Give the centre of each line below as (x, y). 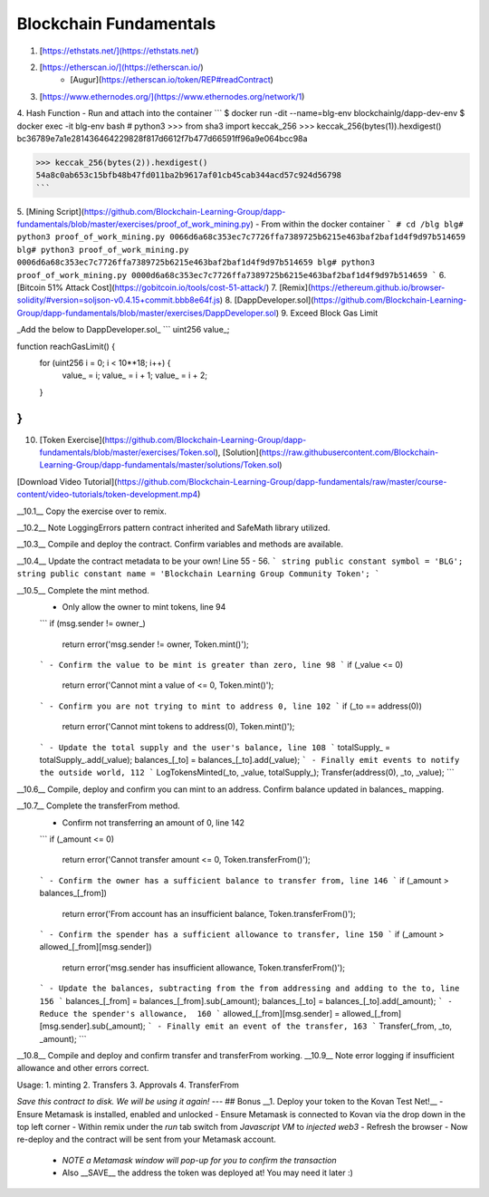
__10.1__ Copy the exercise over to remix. (91, 511)
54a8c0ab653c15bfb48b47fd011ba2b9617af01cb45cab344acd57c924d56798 (189, 175)
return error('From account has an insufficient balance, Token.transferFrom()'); (209, 913)
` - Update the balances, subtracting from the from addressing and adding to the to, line (249, 989)
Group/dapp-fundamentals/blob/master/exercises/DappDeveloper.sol (146, 313)
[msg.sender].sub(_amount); (93, 1026)
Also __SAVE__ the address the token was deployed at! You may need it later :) (207, 1173)
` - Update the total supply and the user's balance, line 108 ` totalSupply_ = (215, 747)
